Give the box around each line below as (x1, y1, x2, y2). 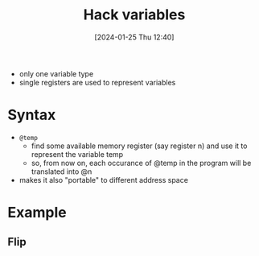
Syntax (7, 106, 56, 124)
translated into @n (31, 167, 92, 176)
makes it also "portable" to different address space (18, 175, 188, 184)
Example (7, 204, 67, 222)
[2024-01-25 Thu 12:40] (94, 32, 175, 42)
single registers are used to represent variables (18, 77, 176, 87)
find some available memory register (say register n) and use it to (31, 141, 248, 151)
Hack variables (83, 6, 186, 24)
